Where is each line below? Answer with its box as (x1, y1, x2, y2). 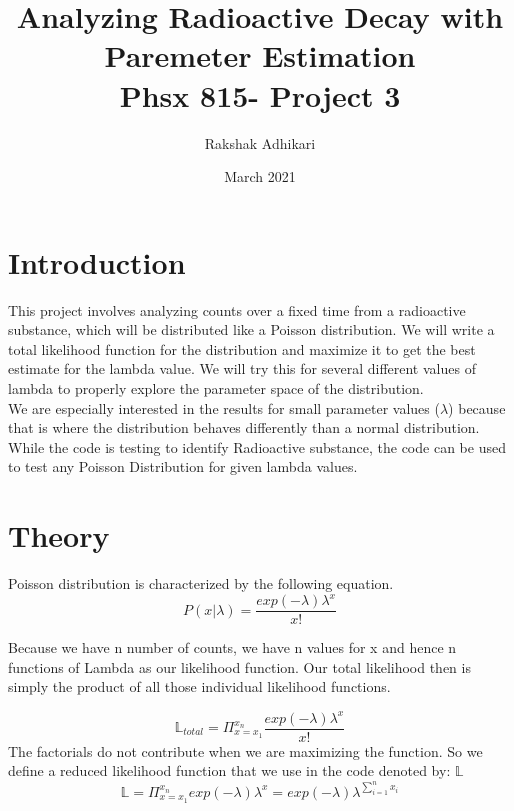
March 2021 (224, 166, 296, 187)
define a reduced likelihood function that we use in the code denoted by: (8, 760, 451, 781)
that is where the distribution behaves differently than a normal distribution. (8, 417, 480, 438)
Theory (8, 515, 110, 556)
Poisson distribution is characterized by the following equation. (8, 573, 394, 594)
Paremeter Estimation (104, 35, 416, 76)
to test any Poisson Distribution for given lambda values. (8, 456, 358, 477)
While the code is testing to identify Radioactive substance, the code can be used (8, 436, 506, 457)
